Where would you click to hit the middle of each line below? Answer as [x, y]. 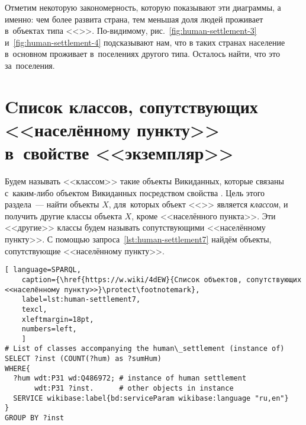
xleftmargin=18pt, [58, 319]
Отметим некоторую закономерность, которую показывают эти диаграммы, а [143, 7]
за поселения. [30, 65]
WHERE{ [17, 368]
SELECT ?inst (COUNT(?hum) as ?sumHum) [83, 359]
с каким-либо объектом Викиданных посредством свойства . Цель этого [135, 192]
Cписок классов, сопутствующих [131, 106]
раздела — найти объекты [52, 204]
